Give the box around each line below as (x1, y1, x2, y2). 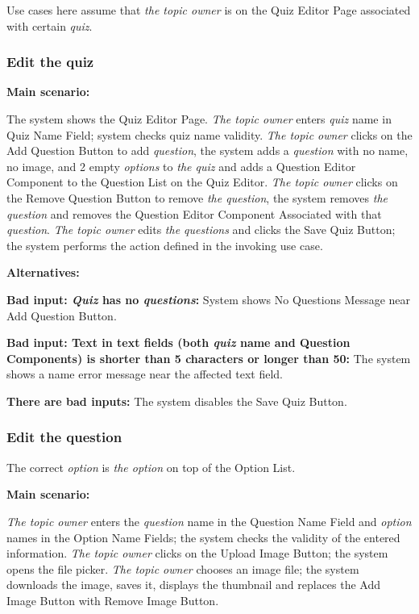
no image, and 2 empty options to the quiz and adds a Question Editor (6, 157, 356, 174)
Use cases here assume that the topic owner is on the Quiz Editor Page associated (6, 2, 411, 18)
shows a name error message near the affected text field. (6, 365, 283, 382)
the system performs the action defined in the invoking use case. (6, 236, 323, 253)
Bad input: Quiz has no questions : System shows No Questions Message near (6, 290, 411, 307)
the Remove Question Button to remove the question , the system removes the (6, 189, 388, 206)
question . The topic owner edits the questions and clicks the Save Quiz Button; (6, 221, 396, 238)
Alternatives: (6, 264, 80, 281)
